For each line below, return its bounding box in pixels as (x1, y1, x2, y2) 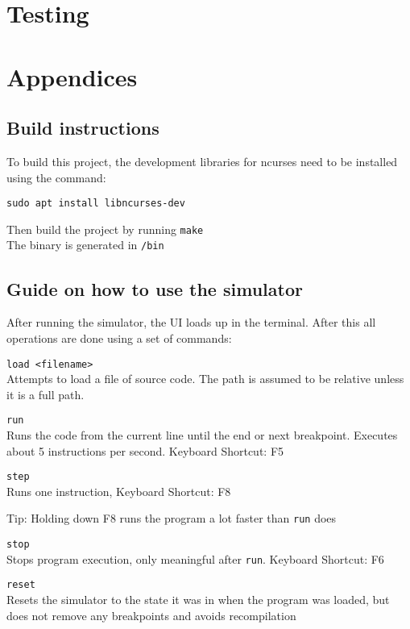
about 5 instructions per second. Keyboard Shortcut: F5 (6, 442, 284, 459)
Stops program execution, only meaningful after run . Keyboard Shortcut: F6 (6, 550, 384, 567)
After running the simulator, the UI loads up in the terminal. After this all (6, 314, 376, 331)
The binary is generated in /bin (6, 236, 164, 253)
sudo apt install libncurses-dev (6, 198, 185, 210)
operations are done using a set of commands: (6, 329, 232, 346)
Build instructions (6, 115, 159, 140)
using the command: (6, 169, 106, 185)
